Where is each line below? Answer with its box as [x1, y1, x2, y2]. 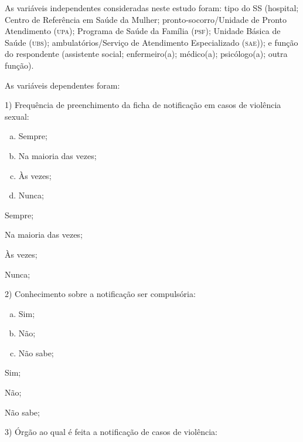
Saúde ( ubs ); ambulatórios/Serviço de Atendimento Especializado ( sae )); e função [5, 36, 298, 48]
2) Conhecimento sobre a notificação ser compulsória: [5, 288, 196, 300]
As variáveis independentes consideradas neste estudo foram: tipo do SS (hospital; [5, 2, 299, 14]
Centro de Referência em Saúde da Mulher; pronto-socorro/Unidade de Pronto [5, 13, 287, 25]
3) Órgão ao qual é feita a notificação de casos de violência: [5, 426, 217, 438]
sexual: [5, 110, 29, 122]
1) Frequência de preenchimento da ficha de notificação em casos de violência [5, 99, 281, 111]
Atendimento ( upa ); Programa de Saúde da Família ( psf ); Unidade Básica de [5, 25, 281, 37]
